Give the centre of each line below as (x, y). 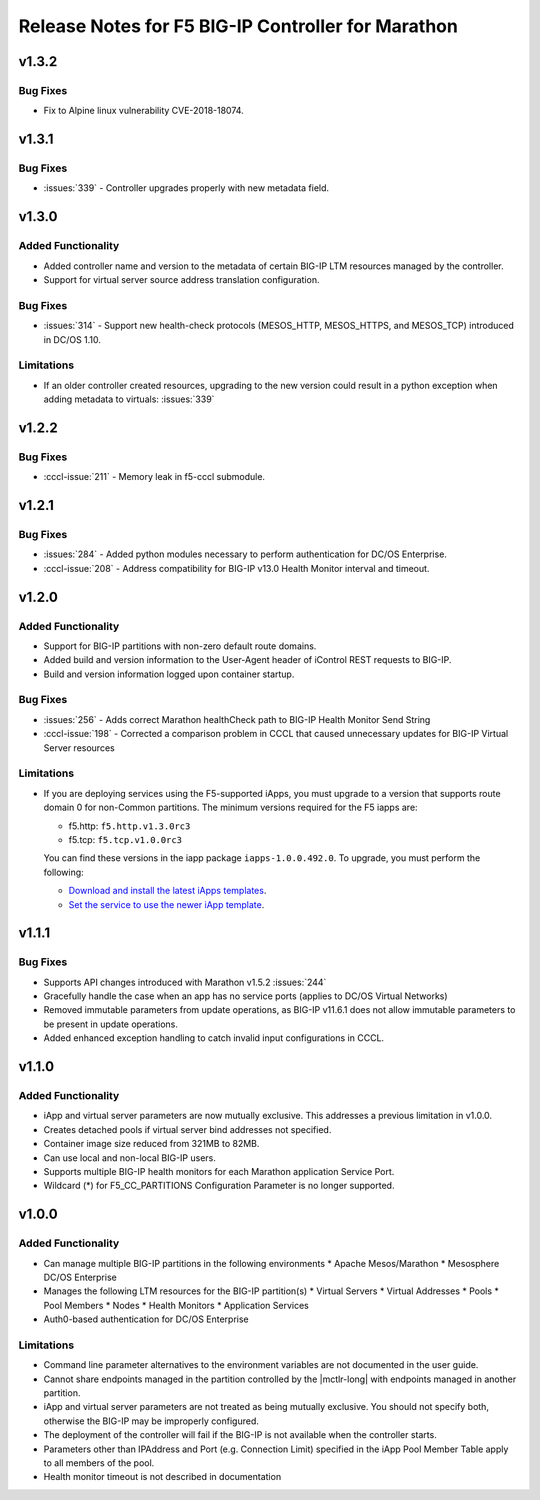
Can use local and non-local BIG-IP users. (130, 1157)
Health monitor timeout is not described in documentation (162, 1477)
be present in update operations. (111, 1024)
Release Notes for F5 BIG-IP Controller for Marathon (238, 26)
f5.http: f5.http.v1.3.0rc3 (129, 826)
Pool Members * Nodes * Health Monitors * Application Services (176, 1305)
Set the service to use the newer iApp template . (166, 904)
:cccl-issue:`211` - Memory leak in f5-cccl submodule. (154, 477)
